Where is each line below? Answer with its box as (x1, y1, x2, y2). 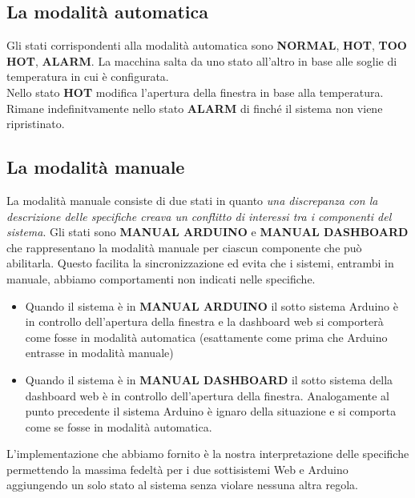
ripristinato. (6, 115, 65, 132)
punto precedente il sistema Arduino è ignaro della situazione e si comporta (25, 403, 397, 420)
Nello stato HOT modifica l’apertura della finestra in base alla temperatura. (6, 83, 384, 100)
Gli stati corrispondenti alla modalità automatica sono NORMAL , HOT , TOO (6, 37, 407, 54)
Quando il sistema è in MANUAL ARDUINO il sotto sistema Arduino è (25, 297, 398, 314)
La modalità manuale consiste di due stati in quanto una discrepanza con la (6, 191, 378, 208)
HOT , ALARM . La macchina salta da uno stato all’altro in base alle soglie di (6, 52, 397, 69)
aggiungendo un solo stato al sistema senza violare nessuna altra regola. (6, 476, 358, 493)
